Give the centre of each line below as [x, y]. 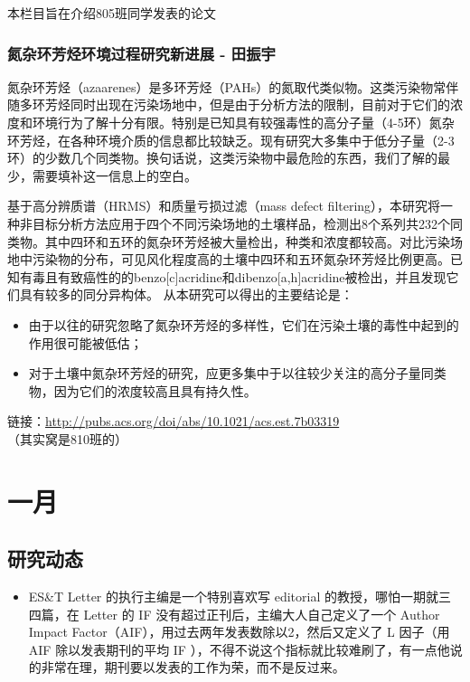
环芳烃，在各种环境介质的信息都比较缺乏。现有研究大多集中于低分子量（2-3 [231, 140]
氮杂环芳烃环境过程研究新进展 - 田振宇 [141, 53]
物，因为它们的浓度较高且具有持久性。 [142, 390]
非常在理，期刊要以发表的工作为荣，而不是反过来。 [193, 667]
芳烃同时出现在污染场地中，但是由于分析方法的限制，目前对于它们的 [247, 104]
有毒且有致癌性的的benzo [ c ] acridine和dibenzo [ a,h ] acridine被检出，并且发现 [233, 276]
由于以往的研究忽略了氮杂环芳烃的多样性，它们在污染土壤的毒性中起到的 [244, 324]
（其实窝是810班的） [67, 438]
